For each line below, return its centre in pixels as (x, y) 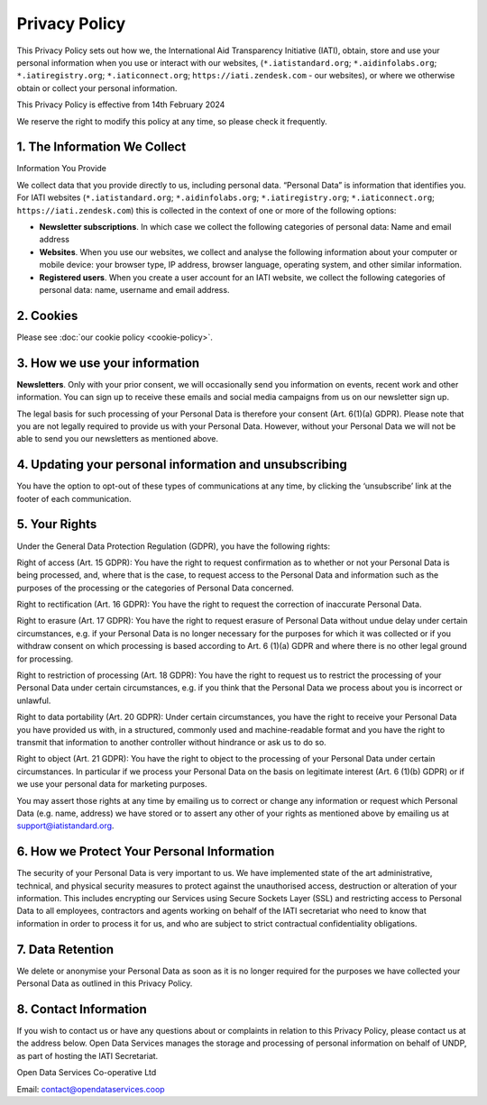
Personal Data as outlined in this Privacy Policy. (105, 983)
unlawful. (34, 700)
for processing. (45, 659)
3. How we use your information (108, 363)
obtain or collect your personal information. (97, 88)
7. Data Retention (65, 950)
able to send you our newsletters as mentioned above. (118, 439)
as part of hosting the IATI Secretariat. (87, 1055)
